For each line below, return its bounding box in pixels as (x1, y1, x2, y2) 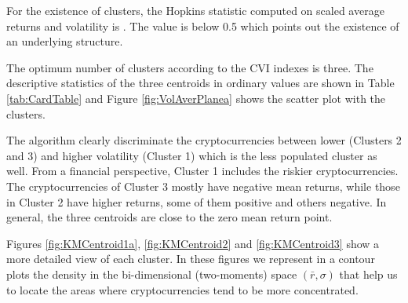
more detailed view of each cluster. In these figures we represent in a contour (6, 250, 375, 267)
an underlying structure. (6, 33, 123, 49)
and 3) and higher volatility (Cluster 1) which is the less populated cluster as (6, 147, 377, 163)
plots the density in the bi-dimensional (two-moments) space (6, 265, 297, 282)
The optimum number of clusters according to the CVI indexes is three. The (6, 59, 373, 75)
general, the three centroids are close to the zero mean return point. (6, 209, 333, 225)
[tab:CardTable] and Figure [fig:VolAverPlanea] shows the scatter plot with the (6, 89, 386, 106)
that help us (339, 265, 398, 282)
